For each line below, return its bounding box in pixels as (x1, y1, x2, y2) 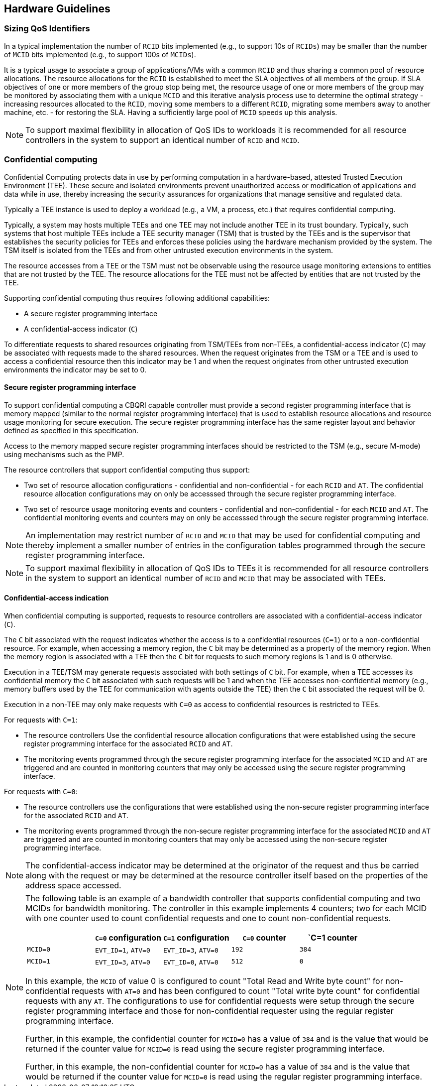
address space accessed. (25, 880, 121, 890)
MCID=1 (27, 958, 51, 965)
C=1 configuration (163, 932, 229, 943)
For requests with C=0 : (4, 787, 78, 796)
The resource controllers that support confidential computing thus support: (4, 465, 250, 474)
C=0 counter (242, 932, 287, 943)
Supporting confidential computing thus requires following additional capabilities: (4, 293, 270, 302)
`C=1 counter (308, 932, 358, 943)
